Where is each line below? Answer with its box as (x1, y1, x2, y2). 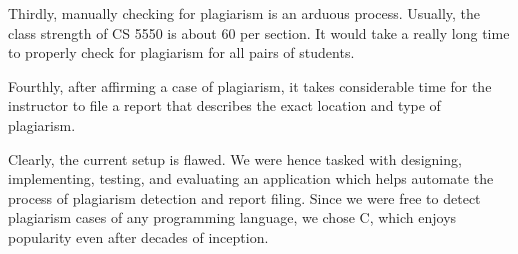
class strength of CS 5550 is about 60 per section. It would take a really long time (8, 22, 510, 43)
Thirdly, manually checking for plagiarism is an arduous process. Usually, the (8, 3, 481, 23)
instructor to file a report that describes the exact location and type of (8, 95, 441, 116)
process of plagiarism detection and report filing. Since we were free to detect (8, 187, 481, 208)
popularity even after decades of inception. (8, 226, 269, 247)
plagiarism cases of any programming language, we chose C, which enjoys (8, 207, 457, 228)
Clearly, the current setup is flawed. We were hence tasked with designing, (8, 148, 462, 169)
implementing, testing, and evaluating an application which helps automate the (8, 168, 494, 189)
